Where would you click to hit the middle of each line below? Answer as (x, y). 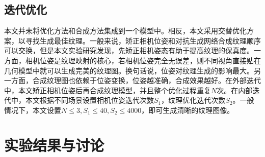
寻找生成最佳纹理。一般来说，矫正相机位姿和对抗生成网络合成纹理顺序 (143, 40)
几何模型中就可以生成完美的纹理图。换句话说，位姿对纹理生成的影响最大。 (129, 70)
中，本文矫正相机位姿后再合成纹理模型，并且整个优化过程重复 (108, 90)
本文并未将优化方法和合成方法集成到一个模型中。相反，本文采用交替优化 (125, 31)
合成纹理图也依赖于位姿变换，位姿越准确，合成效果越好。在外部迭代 (147, 80)
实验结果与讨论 (54, 145)
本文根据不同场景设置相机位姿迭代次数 (89, 100)
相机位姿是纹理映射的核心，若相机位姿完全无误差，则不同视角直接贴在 (143, 60)
